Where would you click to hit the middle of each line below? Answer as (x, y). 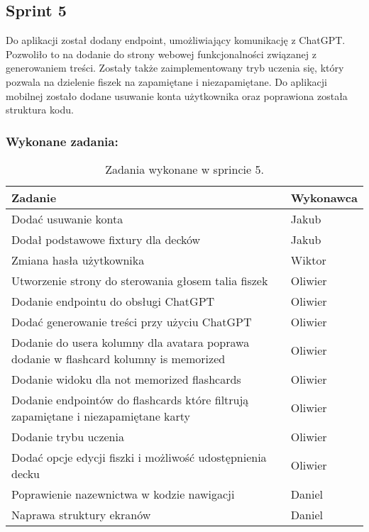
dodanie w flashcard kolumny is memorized (119, 358)
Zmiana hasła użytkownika (78, 260)
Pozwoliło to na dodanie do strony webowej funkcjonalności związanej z (161, 54)
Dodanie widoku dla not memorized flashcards (126, 379)
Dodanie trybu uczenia (68, 436)
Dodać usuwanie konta (67, 218)
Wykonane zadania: (62, 141)
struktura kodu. (40, 110)
